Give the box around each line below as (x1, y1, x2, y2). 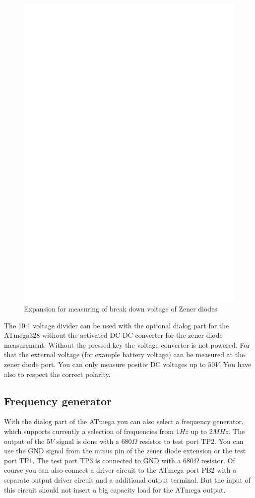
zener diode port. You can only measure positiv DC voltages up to (4, 359, 206, 370)
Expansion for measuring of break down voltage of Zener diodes (24, 304, 217, 314)
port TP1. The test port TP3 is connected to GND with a (4, 455, 181, 465)
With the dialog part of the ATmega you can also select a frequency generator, (4, 416, 244, 427)
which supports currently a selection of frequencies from (4, 426, 174, 436)
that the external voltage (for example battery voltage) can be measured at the (4, 349, 245, 360)
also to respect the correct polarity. (4, 369, 111, 379)
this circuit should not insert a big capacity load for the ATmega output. (4, 484, 226, 495)
